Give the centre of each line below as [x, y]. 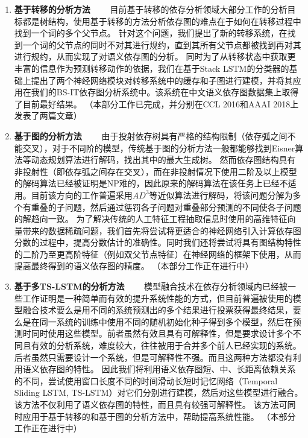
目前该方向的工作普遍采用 [82, 195]
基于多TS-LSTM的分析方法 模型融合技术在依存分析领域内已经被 [151, 286]
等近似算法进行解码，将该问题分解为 [221, 195]
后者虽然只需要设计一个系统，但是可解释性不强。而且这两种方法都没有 [153, 357]
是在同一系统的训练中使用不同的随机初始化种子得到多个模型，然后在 [158, 321]
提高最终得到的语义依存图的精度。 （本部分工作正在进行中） [134, 266]
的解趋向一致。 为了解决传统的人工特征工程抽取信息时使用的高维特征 [151, 219]
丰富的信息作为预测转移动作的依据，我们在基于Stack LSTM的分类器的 [152, 68]
